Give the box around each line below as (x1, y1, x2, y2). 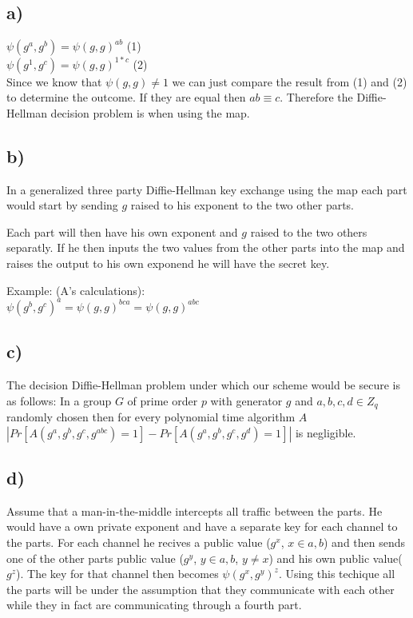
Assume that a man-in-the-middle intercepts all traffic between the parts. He (6, 502, 383, 519)
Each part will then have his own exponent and (6, 223, 238, 240)
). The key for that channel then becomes (16, 565, 219, 582)
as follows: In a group (6, 392, 112, 409)
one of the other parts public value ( (6, 549, 184, 566)
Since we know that (6, 73, 102, 90)
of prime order (127, 392, 198, 409)
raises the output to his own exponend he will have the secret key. (6, 255, 330, 272)
